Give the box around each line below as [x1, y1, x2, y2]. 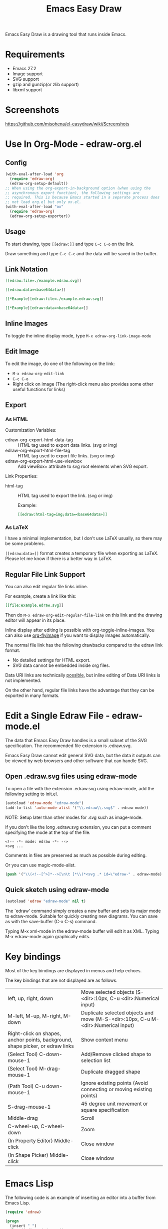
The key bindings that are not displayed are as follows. [5, 977, 117, 983]
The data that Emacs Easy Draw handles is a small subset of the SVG [5, 738, 147, 744]
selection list [80, 1057, 111, 1064]
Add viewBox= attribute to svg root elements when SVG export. [17, 463, 148, 469]
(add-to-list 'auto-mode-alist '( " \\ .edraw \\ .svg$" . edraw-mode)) [5, 805, 149, 810]
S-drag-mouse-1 [7, 1104, 51, 1111]
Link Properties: [5, 473, 38, 479]
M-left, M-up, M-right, [7, 1012, 62, 1019]
